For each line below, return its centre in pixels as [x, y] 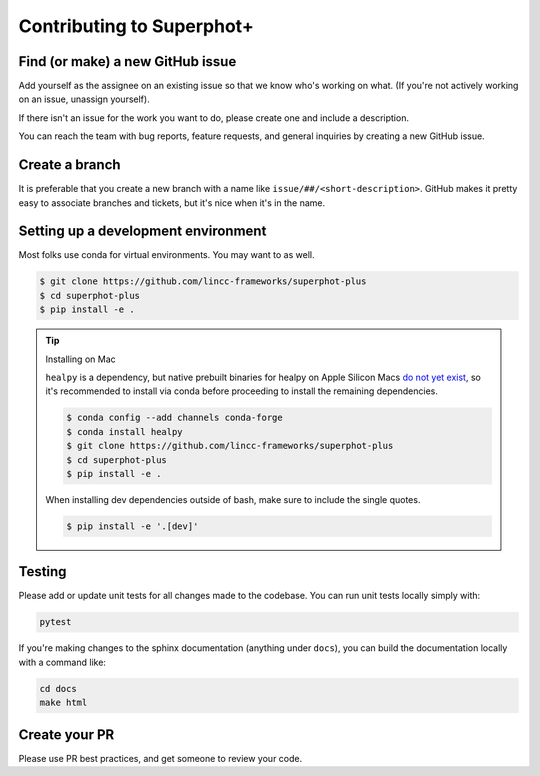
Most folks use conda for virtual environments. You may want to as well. [166, 255]
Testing [42, 571]
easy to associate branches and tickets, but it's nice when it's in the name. [172, 202]
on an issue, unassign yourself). [84, 99]
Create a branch [69, 165]
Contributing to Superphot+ [136, 26]
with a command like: [62, 662]
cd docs [58, 688]
